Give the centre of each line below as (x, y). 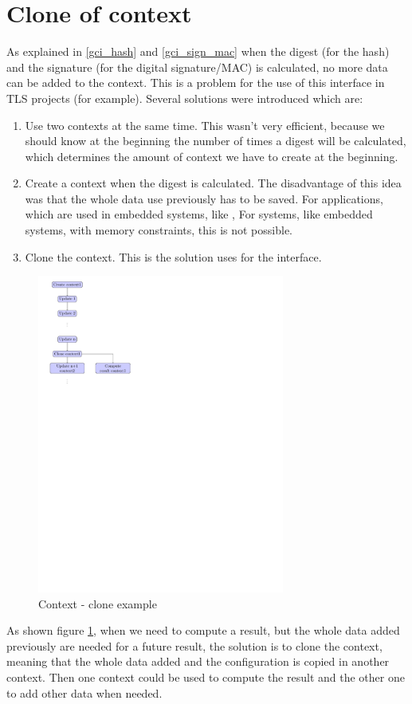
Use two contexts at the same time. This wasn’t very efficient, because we (205, 125)
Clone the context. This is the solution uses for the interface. (173, 256)
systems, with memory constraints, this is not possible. (159, 230)
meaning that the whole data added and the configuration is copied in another (198, 661)
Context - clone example (98, 603)
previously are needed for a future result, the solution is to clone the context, (194, 645)
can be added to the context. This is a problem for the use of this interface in (196, 83)
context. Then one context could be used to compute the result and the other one (206, 677)
